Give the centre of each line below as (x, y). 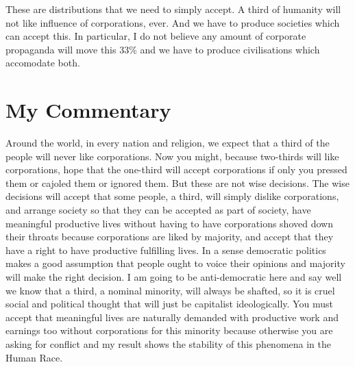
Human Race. (34, 357)
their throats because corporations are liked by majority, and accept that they (170, 237)
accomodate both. (43, 63)
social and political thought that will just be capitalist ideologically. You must (169, 304)
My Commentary (88, 110)
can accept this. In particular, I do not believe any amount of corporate (156, 36)
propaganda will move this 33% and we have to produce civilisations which (163, 49)
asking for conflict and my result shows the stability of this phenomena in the (168, 344)
